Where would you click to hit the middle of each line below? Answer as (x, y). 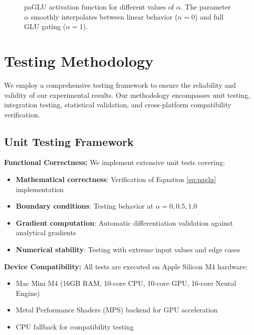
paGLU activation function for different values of (99, 7)
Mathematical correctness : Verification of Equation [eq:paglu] (116, 179)
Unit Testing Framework (69, 141)
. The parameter (206, 7)
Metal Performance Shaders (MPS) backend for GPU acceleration (117, 310)
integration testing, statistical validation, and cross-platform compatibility (118, 105)
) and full (209, 16)
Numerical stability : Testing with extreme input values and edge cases (128, 249)
